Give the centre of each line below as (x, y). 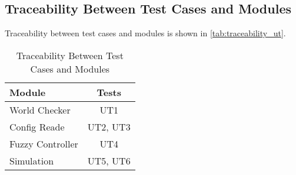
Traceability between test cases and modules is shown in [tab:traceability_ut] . (145, 33)
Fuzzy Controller (44, 143)
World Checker (40, 109)
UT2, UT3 (109, 126)
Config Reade (37, 126)
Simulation (32, 160)
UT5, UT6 (109, 160)
